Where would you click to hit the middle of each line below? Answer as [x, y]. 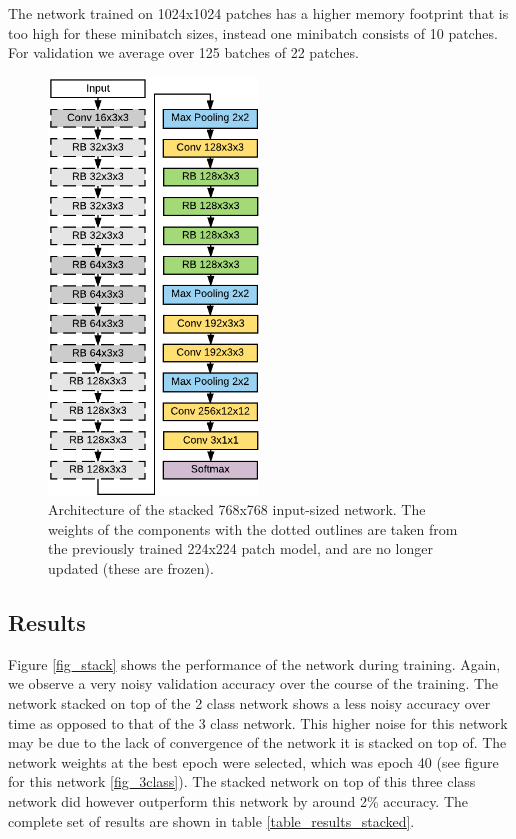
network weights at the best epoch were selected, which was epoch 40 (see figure [253, 761]
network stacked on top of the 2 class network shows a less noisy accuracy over [249, 702]
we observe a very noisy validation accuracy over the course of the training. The [253, 683]
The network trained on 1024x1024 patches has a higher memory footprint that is [258, 13]
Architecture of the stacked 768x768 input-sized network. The [237, 509]
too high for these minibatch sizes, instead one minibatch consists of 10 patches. [253, 32]
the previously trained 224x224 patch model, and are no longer [240, 548]
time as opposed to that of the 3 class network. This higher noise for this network [258, 722]
